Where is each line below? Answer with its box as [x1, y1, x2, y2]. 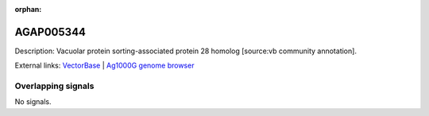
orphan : [14, 5, 42, 14]
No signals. [14, 97, 52, 106]
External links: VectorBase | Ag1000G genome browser [14, 60, 195, 71]
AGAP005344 [14, 25, 87, 39]
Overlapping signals [14, 80, 95, 91]
